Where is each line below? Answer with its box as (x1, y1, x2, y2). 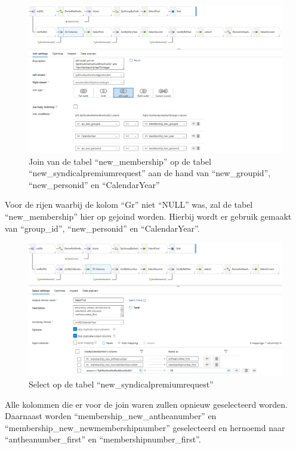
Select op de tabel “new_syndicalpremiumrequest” (29, 377, 214, 390)
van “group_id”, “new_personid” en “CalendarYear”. (5, 222, 200, 234)
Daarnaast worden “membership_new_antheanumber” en (5, 410, 217, 422)
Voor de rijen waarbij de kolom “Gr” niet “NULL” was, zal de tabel (5, 198, 253, 211)
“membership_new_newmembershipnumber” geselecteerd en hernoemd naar (5, 421, 285, 433)
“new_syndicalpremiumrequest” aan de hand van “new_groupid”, (29, 167, 271, 179)
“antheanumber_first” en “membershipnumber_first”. (5, 433, 201, 445)
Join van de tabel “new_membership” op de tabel (29, 155, 211, 167)
